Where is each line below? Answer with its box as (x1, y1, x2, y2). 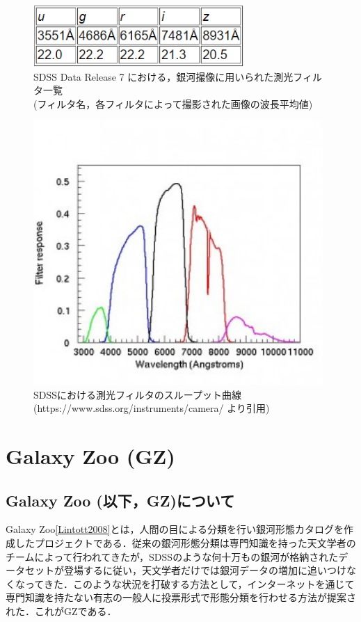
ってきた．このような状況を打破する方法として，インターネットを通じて (24, 576, 355, 591)
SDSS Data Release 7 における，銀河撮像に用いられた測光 (33, 69, 294, 83)
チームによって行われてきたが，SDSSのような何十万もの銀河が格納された (6, 549, 339, 564)
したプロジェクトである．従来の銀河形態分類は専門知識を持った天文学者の (15, 535, 356, 550)
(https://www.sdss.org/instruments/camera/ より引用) (33, 401, 270, 415)
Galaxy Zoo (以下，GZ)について (6, 489, 235, 511)
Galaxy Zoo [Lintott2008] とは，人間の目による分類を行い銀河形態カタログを (6, 522, 344, 536)
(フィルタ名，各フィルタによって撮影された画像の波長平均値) (33, 96, 313, 111)
